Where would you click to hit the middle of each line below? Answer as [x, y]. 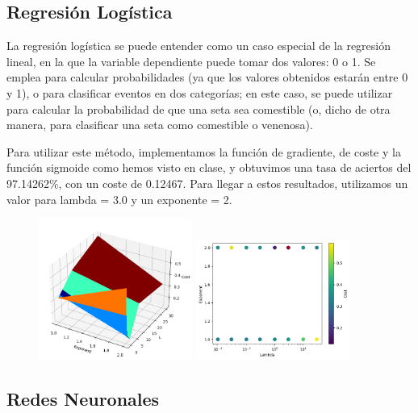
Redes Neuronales [83, 399]
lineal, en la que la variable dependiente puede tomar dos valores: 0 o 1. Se [191, 61]
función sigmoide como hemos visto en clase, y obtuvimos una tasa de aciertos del [209, 167]
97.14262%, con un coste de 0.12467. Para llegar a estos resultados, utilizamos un [207, 183]
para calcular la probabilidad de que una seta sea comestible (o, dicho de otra [199, 108]
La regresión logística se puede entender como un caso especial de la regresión [199, 46]
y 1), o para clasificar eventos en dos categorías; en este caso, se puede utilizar [200, 92]
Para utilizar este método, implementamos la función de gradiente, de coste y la [204, 151]
